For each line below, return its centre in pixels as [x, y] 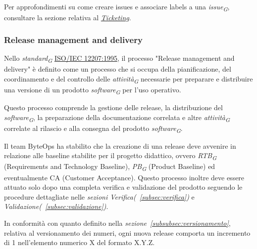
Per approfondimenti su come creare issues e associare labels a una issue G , [117, 7]
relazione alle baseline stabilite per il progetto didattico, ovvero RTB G [110, 156]
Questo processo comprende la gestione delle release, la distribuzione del [113, 107]
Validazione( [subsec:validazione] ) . [56, 206]
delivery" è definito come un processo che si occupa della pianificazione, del [118, 69]
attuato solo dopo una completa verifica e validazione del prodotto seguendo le [123, 187]
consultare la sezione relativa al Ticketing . [68, 18]
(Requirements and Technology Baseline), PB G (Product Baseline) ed [110, 167]
